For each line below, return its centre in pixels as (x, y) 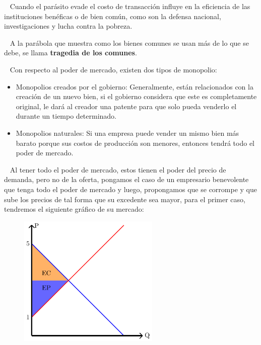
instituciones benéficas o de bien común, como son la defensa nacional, (113, 16)
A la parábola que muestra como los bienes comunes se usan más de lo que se (129, 42)
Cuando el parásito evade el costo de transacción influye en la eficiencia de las (130, 6)
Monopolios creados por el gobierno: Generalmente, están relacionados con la (135, 86)
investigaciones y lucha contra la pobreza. (68, 26)
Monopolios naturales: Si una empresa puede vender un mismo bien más (127, 133)
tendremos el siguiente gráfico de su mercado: (74, 209)
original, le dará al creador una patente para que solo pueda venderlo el (126, 106)
